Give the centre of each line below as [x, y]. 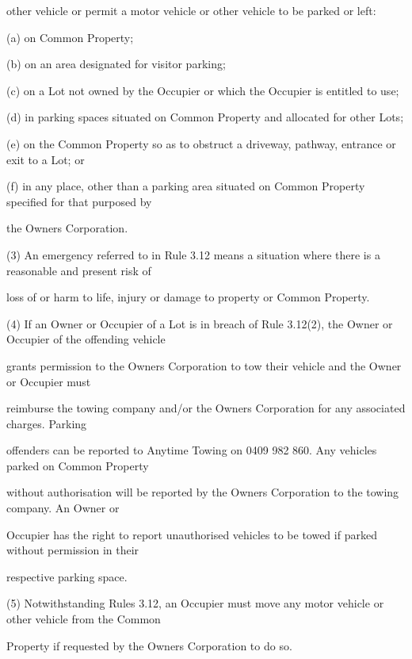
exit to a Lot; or [46, 159]
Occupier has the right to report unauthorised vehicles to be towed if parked [192, 534]
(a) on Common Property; [70, 37]
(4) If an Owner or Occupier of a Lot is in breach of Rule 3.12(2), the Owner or [200, 323]
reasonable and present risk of [79, 270]
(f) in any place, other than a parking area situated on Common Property [186, 186]
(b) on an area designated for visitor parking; [116, 64]
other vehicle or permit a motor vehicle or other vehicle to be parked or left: [191, 10]
